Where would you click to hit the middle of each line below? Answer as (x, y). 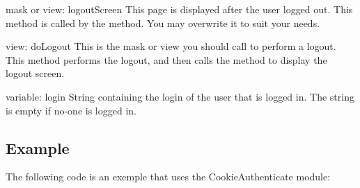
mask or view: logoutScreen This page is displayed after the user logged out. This (179, 9)
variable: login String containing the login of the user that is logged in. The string (180, 96)
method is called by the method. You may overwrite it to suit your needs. (163, 23)
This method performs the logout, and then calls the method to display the (166, 59)
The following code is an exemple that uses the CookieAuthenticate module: (168, 177)
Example (38, 147)
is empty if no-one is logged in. (71, 110)
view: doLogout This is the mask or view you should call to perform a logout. (171, 46)
